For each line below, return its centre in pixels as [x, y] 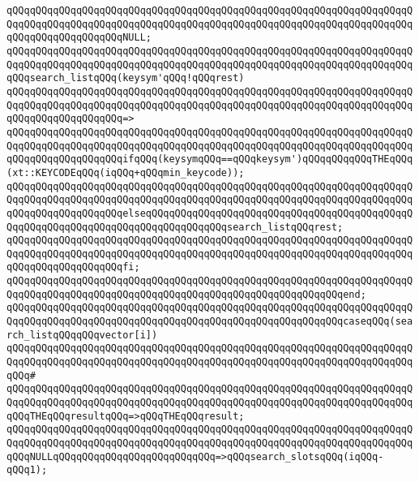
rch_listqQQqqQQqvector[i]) [82, 335]
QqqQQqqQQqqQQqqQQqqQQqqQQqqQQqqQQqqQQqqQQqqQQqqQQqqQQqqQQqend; [186, 294]
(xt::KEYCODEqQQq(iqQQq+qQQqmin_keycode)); [126, 172]
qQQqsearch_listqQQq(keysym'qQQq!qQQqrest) [126, 78]
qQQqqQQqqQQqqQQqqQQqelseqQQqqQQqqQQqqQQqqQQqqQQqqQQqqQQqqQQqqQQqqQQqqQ [210, 213]
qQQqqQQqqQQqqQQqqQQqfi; [73, 267]
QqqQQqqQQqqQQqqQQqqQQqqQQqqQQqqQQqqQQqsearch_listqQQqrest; [175, 227]
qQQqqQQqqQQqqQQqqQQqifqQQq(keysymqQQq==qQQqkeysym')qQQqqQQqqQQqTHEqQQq [210, 159]
